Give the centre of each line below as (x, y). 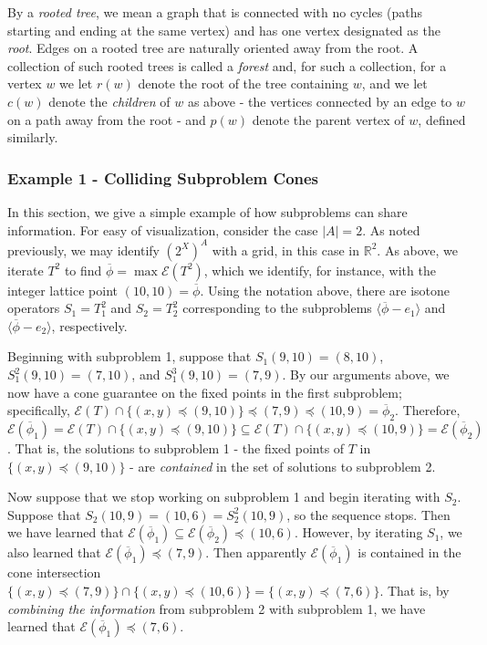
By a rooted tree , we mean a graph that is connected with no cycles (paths (215, 12)
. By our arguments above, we (366, 375)
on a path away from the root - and (107, 119)
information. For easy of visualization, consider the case (163, 229)
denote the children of (109, 101)
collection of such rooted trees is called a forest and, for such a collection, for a (227, 65)
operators (34, 308)
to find (83, 270)
